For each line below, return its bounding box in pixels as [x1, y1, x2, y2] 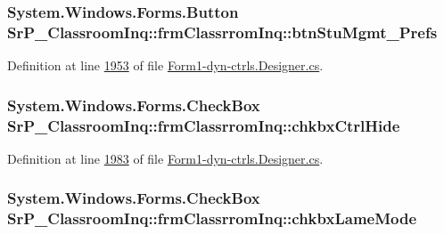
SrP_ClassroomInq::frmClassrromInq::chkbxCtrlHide [7, 114, 400, 136]
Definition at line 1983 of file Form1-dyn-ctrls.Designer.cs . [7, 149, 324, 167]
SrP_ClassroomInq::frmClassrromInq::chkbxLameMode [7, 207, 417, 230]
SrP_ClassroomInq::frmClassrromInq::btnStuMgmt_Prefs [7, 20, 438, 43]
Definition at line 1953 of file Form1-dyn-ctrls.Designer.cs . [7, 56, 324, 75]
